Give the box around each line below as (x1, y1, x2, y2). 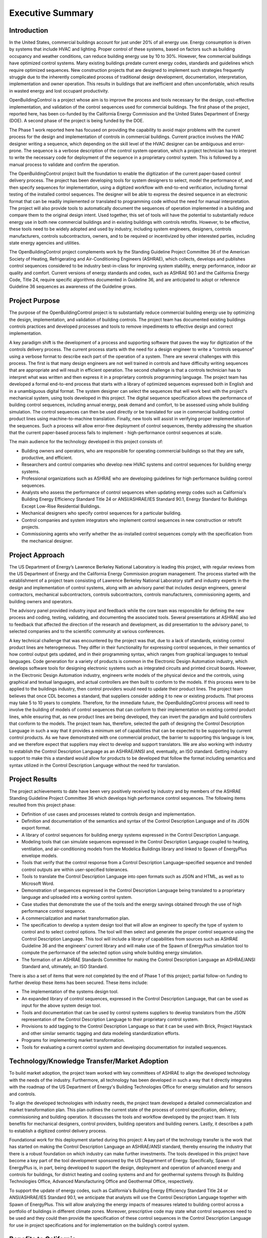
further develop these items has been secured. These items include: (9, 980, 148, 985)
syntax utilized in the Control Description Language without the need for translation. (9, 762, 180, 768)
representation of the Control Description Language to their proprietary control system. (21, 1017, 199, 1022)
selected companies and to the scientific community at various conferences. (9, 628, 165, 634)
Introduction (9, 26, 48, 35)
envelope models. (21, 853, 58, 859)
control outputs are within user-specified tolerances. (21, 867, 129, 873)
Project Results (9, 775, 57, 783)
